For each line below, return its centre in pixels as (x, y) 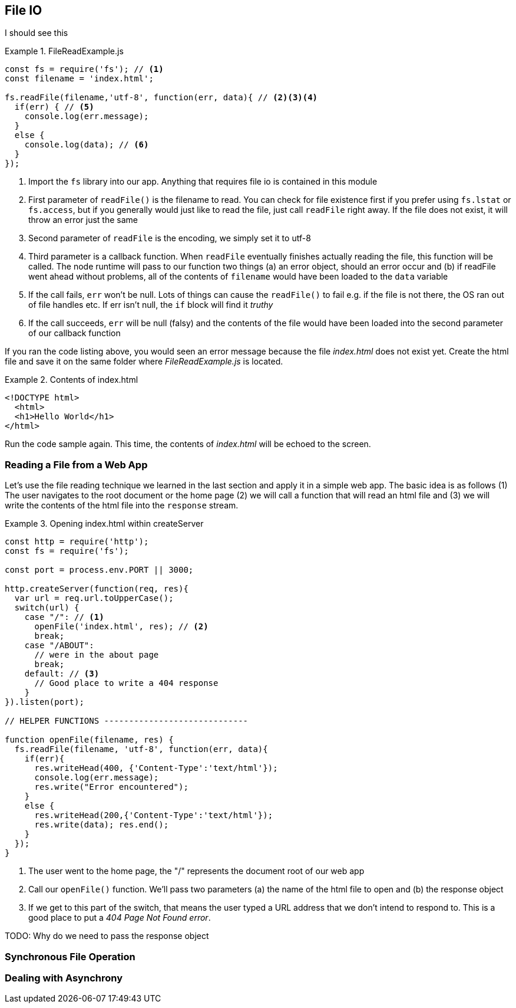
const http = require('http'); (77, 542)
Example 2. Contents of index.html (72, 380)
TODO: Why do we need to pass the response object (107, 936)
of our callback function (75, 333)
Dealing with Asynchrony (64, 978)
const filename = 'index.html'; (79, 79)
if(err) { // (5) (54, 107)
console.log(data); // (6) (87, 145)
